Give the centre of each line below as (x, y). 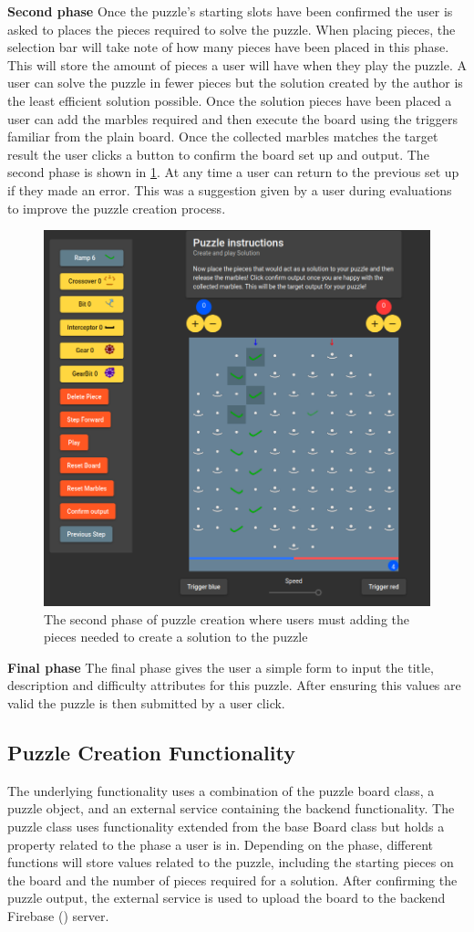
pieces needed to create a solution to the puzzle (176, 637)
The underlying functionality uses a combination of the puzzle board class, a (221, 790)
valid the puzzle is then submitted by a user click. (146, 703)
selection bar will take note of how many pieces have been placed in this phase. (228, 47)
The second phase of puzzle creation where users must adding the (227, 618)
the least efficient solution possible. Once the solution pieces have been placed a (230, 100)
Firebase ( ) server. (58, 915)
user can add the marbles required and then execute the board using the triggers (233, 118)
